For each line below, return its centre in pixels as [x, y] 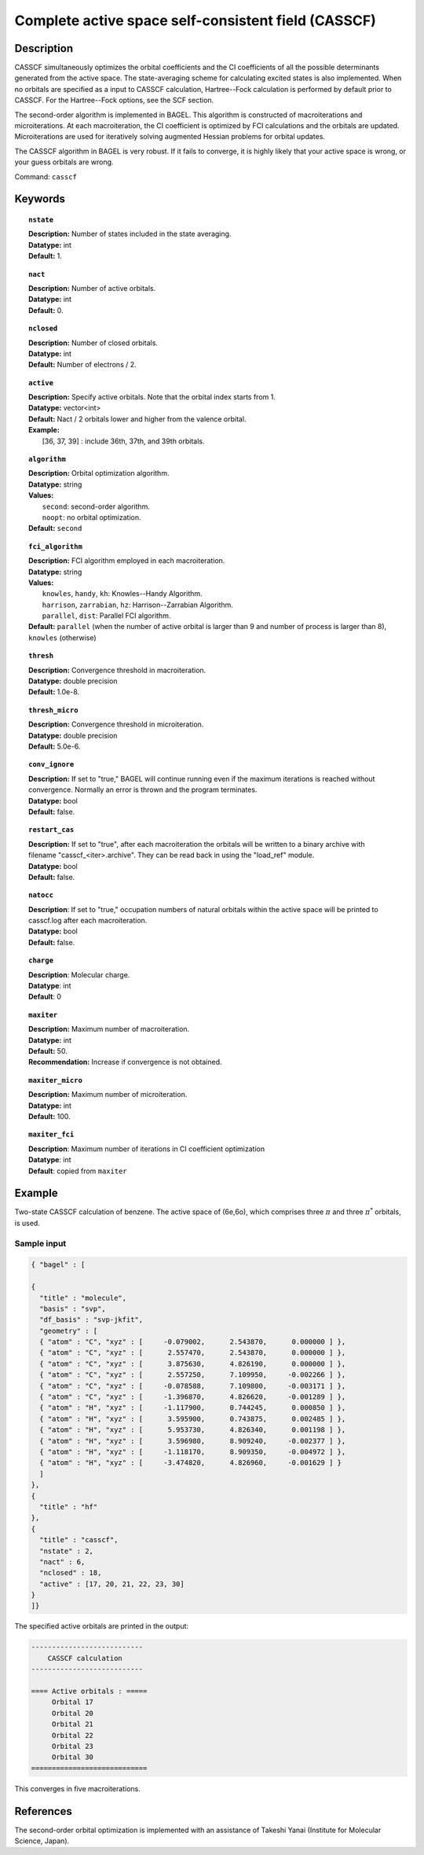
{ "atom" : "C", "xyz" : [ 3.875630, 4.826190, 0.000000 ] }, [193, 1364]
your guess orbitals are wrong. [64, 162]
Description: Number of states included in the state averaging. [130, 234]
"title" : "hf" [69, 1507]
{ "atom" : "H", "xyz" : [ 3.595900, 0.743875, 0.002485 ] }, [193, 1419]
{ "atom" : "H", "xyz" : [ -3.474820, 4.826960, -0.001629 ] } [190, 1463]
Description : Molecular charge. [79, 974]
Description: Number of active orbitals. [92, 288]
